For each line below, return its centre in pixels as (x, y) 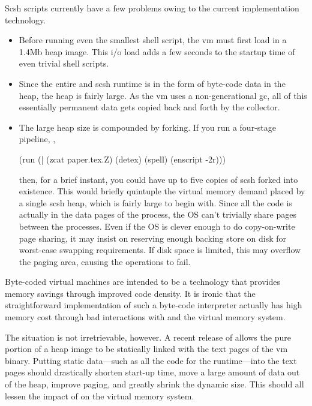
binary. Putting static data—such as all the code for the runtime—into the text (151, 360)
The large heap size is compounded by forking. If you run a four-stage (147, 127)
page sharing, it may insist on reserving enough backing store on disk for (152, 238)
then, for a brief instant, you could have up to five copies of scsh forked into (158, 179)
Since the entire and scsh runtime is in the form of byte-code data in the (152, 83)
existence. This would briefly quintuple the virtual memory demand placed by (162, 191)
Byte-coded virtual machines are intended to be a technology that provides (142, 282)
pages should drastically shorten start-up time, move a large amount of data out (152, 372)
